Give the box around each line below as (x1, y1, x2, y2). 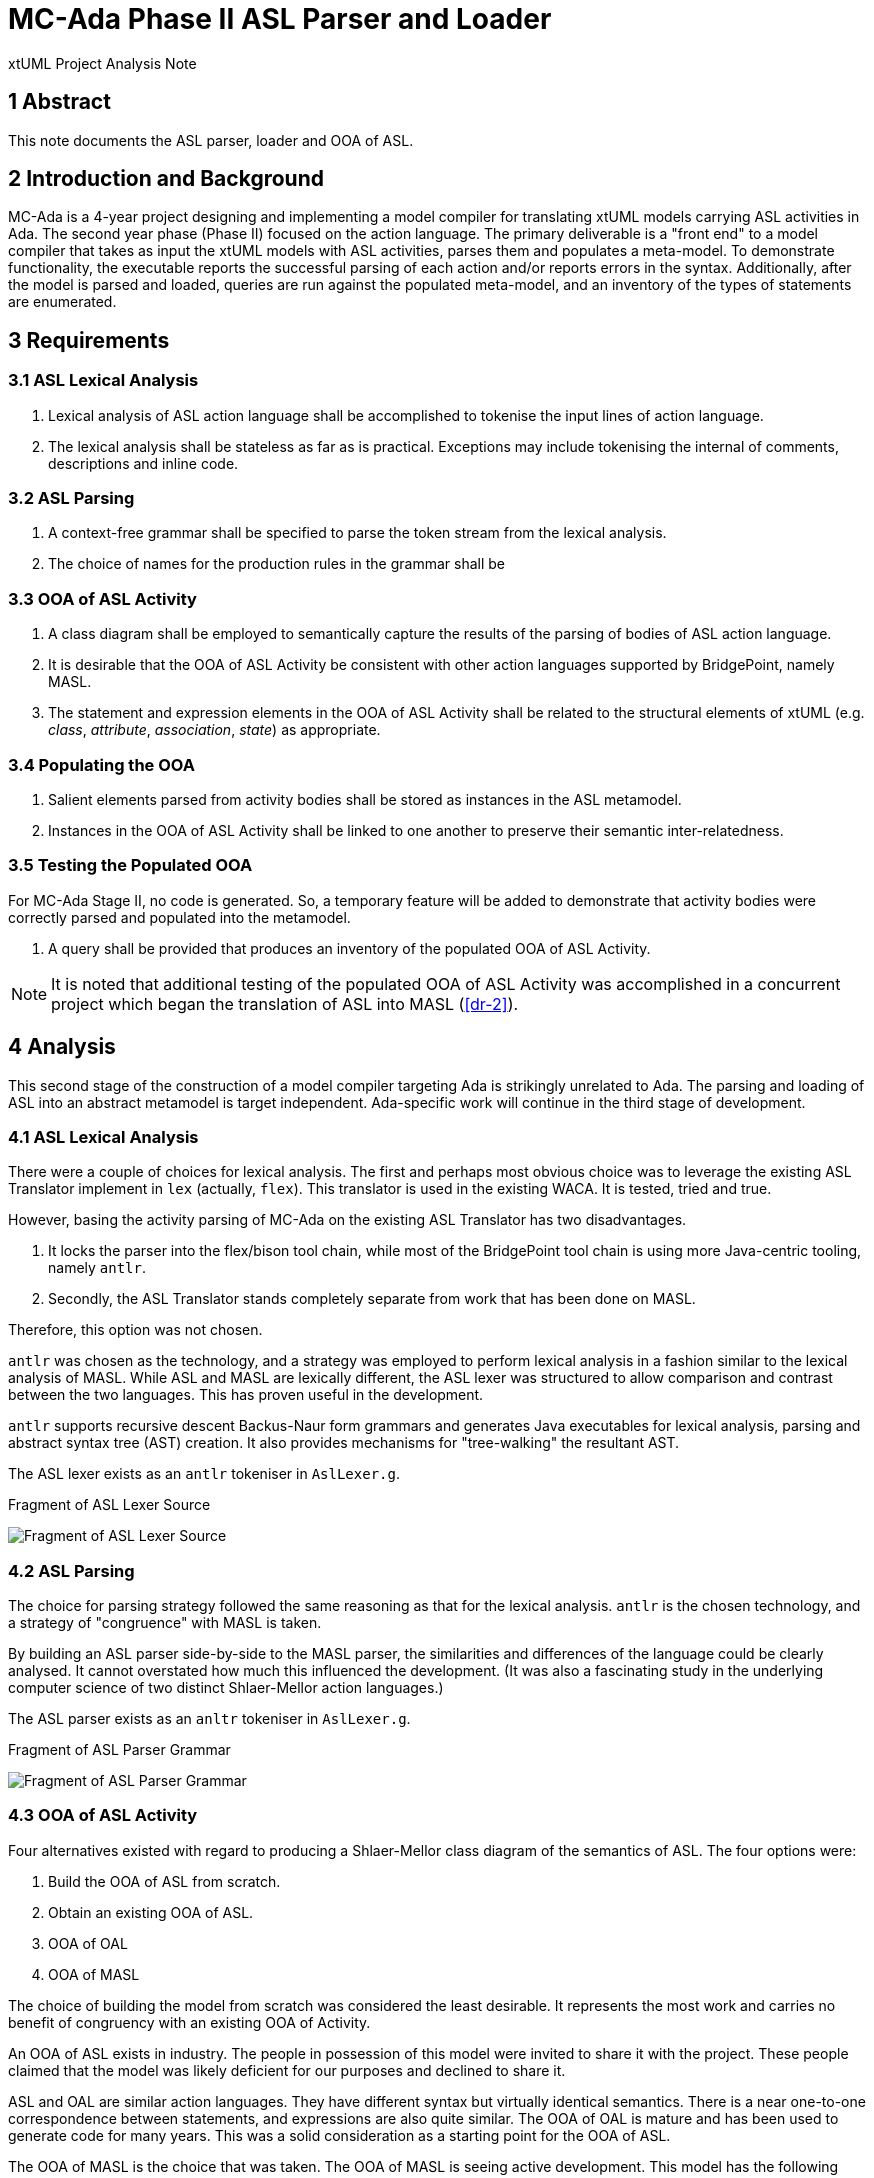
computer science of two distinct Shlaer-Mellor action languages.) (8, 1679, 444, 1696)
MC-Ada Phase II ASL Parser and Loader (8, 2, 552, 36)
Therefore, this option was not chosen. (8, 1321, 263, 1339)
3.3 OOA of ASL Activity (8, 588, 197, 609)
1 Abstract (8, 89, 111, 115)
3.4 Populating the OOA (8, 754, 195, 775)
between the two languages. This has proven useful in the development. (8, 1386, 484, 1404)
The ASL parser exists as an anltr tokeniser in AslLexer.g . (8, 1710, 411, 1727)
